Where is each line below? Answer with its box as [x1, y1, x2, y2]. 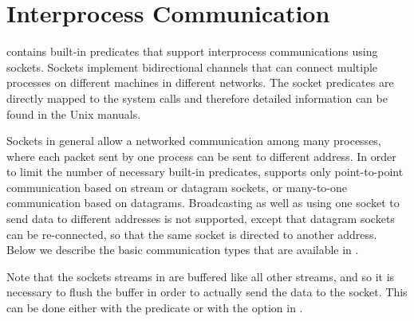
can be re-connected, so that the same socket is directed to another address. [6, 225, 377, 242]
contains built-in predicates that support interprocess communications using [6, 43, 378, 60]
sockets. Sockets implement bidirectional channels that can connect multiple [6, 58, 378, 75]
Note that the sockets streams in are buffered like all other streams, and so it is [6, 268, 395, 284]
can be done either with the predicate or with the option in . [6, 299, 303, 316]
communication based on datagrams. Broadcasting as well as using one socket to [6, 194, 400, 211]
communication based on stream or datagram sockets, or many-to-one [6, 178, 348, 195]
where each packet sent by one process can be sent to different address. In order [6, 147, 396, 164]
